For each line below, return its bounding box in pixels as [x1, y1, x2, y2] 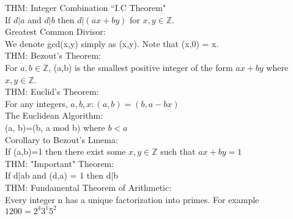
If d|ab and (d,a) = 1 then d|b [5, 169, 119, 182]
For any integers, [5, 97, 68, 109]
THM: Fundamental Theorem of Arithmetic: [5, 180, 172, 193]
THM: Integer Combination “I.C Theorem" [5, 1, 166, 13]
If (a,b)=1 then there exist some [5, 145, 126, 158]
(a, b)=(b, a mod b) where [5, 121, 105, 133]
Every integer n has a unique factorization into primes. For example [5, 193, 259, 206]
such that [160, 145, 196, 158]
